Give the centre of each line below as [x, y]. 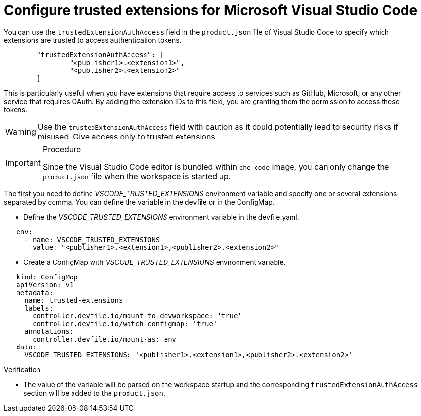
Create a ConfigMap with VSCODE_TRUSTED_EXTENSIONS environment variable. [155, 262]
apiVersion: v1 [45, 285]
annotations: [49, 331]
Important [23, 163]
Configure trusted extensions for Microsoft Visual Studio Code [211, 10]
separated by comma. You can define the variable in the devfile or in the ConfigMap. [139, 202]
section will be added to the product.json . [94, 393]
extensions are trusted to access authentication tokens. [93, 40]
